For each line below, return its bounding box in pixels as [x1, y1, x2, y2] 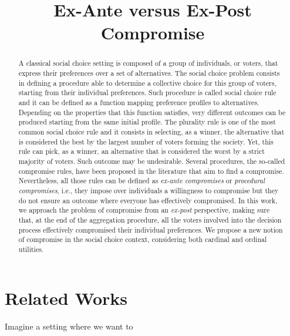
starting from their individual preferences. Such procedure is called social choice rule [18, 88, 276, 98]
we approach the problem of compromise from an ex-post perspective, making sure [18, 205, 270, 215]
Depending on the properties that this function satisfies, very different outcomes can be [18, 107, 286, 117]
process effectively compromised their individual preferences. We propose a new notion [18, 224, 283, 234]
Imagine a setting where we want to [5, 320, 133, 332]
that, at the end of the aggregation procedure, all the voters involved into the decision [18, 214, 282, 224]
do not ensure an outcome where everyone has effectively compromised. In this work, [18, 195, 278, 205]
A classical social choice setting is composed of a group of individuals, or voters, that [18, 58, 278, 68]
